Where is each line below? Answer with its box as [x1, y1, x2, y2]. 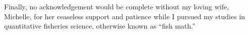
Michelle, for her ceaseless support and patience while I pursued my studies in [4, 11, 245, 21]
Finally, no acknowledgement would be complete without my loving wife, [4, 1, 229, 11]
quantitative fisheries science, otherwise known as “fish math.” [4, 21, 195, 31]
